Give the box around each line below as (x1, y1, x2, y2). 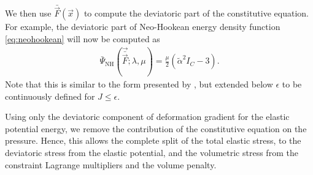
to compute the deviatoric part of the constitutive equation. (83, 7, 309, 20)
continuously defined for (5, 89, 95, 102)
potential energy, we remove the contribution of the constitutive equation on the (5, 122, 307, 135)
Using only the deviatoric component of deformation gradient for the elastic (5, 110, 290, 123)
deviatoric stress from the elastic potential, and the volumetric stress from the (5, 146, 298, 158)
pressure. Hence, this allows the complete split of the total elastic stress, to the (5, 134, 301, 147)
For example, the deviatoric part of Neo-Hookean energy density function (5, 20, 280, 33)
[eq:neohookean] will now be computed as (5, 32, 160, 45)
